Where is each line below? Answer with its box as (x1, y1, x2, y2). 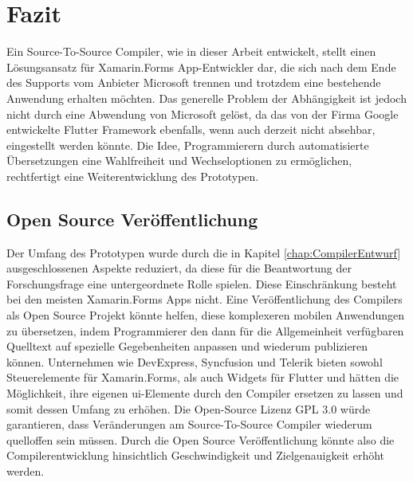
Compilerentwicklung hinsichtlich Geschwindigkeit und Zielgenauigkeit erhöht (6, 447, 385, 464)
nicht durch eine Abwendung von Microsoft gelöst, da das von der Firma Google (6, 105, 399, 122)
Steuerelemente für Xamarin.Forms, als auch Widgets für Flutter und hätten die (6, 369, 399, 386)
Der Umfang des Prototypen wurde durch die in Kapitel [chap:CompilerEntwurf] (6, 244, 401, 261)
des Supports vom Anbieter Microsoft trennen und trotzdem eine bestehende (6, 74, 381, 91)
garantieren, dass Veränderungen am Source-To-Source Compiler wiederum (6, 416, 372, 433)
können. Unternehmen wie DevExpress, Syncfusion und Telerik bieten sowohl (6, 353, 383, 370)
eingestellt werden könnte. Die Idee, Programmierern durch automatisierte (6, 136, 369, 153)
